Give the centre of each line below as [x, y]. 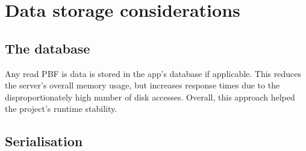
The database [48, 48]
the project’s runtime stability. [61, 109]
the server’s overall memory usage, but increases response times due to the [142, 85]
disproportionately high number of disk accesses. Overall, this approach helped [150, 97]
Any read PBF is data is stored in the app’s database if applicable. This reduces [153, 73]
